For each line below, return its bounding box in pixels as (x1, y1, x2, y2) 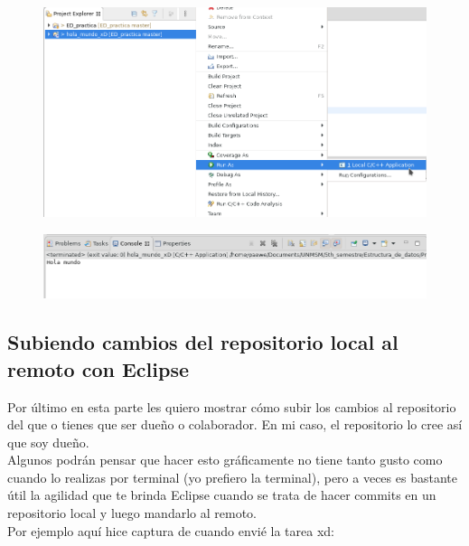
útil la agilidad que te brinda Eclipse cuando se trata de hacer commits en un (7, 485, 436, 504)
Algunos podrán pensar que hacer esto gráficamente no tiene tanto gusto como (7, 450, 443, 469)
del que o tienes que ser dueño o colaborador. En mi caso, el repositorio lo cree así (7, 415, 463, 434)
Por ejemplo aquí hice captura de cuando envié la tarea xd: (7, 521, 334, 540)
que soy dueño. (7, 432, 89, 451)
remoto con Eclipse (7, 354, 190, 382)
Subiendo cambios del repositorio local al (7, 328, 399, 356)
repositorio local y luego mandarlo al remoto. (7, 504, 257, 522)
